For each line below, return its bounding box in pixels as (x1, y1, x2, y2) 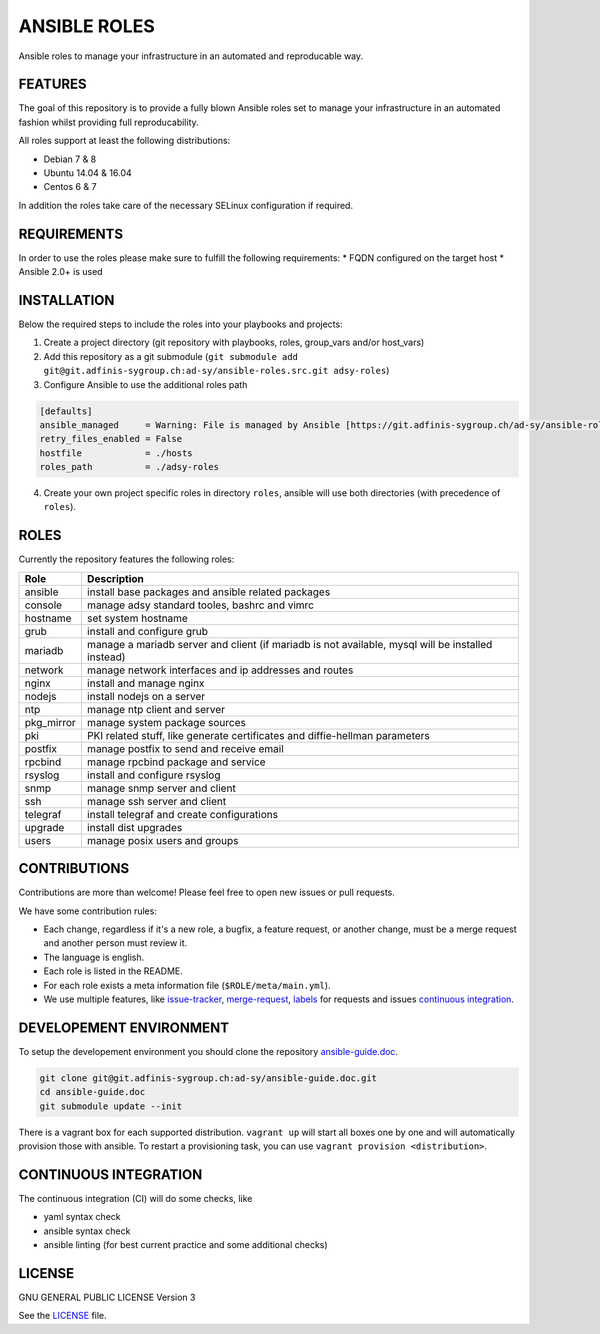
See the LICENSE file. (18, 1310, 107, 1322)
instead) (86, 650, 126, 664)
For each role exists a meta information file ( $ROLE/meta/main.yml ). (43, 979, 331, 991)
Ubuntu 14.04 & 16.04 (43, 167, 132, 179)
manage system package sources (86, 715, 247, 729)
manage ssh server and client (86, 794, 227, 808)
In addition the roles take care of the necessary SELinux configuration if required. (18, 199, 354, 211)
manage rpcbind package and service (86, 755, 266, 769)
